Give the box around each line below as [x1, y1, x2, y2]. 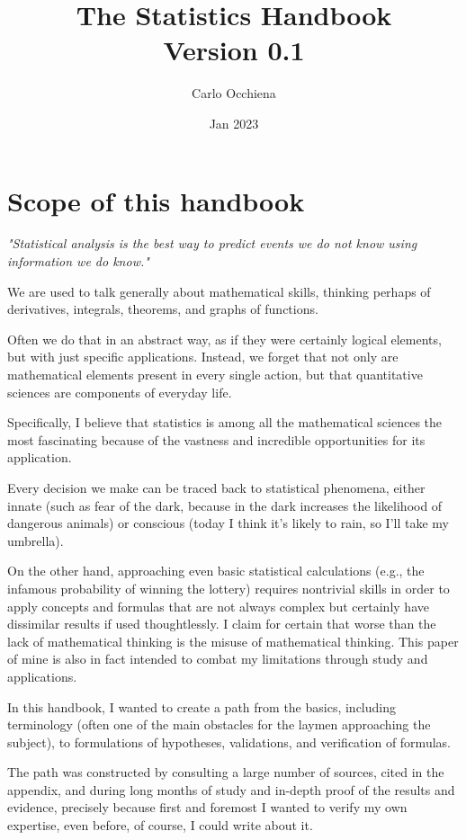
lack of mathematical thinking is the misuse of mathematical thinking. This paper [7, 631, 459, 650]
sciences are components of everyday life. [7, 382, 232, 401]
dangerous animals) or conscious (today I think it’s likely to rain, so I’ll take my [7, 514, 449, 532]
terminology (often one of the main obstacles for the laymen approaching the [7, 715, 431, 734]
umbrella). [7, 531, 64, 550]
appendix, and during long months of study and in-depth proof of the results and [7, 780, 455, 799]
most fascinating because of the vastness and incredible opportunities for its [7, 430, 426, 449]
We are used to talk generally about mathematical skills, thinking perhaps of [7, 281, 431, 300]
